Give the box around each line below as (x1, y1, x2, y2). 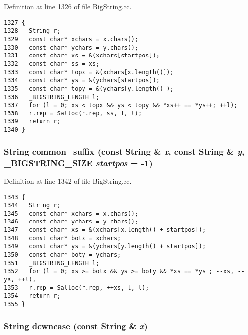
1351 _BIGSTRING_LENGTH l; (4, 259, 100, 267)
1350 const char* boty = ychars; (4, 251, 121, 259)
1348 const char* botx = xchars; (4, 234, 121, 242)
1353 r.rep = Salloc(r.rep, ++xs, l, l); (4, 284, 149, 291)
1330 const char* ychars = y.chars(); (4, 44, 139, 51)
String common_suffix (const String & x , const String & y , (4, 145, 245, 157)
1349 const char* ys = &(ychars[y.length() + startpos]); (4, 243, 206, 250)
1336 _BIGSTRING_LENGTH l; (4, 93, 100, 101)
